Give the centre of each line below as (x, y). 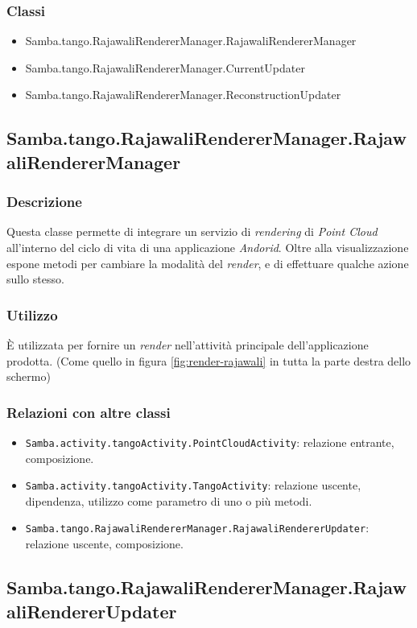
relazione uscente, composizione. (104, 544)
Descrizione (44, 202)
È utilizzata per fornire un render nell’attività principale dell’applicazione (188, 344)
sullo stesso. (35, 279)
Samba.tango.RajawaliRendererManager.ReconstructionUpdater (183, 95)
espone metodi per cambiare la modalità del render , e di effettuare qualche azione (208, 263)
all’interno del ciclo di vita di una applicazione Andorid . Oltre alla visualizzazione (208, 247)
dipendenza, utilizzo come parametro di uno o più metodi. (169, 500)
